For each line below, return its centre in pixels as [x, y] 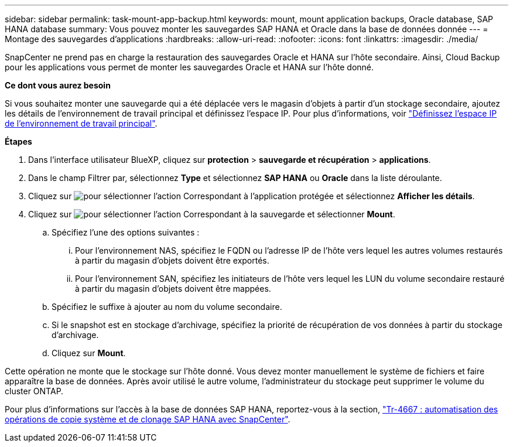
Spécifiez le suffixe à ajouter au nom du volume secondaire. [167, 307]
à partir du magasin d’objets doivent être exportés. [172, 260]
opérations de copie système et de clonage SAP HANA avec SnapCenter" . [148, 419]
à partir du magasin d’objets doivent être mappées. [173, 289]
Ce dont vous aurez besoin [58, 85]
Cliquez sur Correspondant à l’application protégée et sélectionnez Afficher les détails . [252, 196]
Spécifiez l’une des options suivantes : [126, 232]
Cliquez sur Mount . [89, 353]
